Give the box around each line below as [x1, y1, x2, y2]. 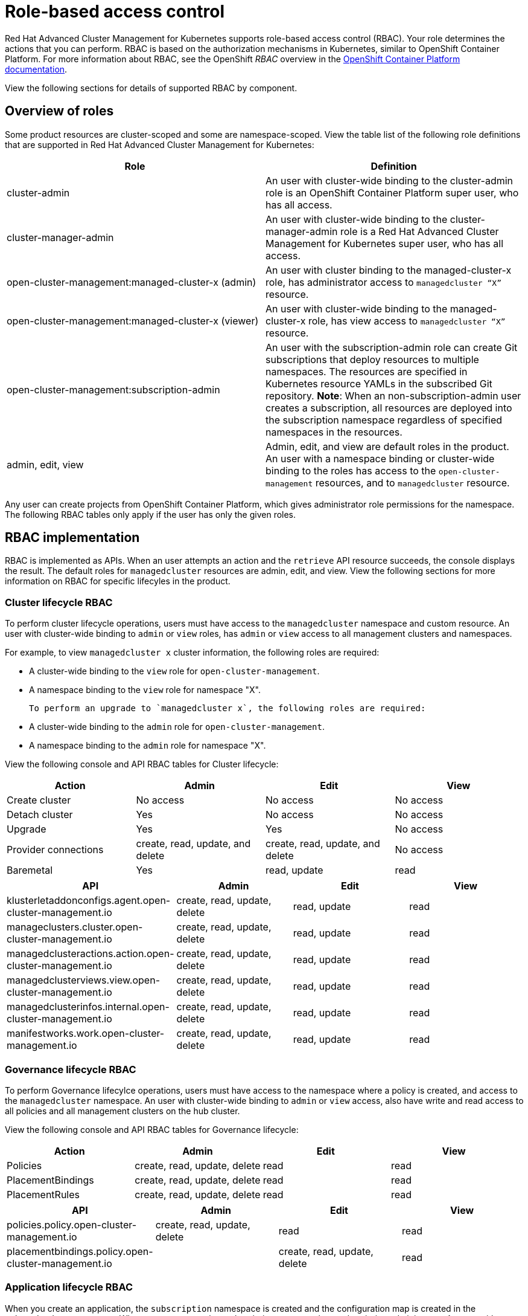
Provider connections [7, 843, 104, 856]
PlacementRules [7, 1188, 80, 1201]
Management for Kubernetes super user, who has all [266, 237, 504, 250]
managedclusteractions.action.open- [7, 947, 174, 960]
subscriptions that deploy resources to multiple [266, 353, 479, 366]
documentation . [5, 63, 68, 74]
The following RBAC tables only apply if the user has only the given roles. [5, 509, 296, 520]
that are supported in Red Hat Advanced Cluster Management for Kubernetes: [5, 139, 314, 150]
